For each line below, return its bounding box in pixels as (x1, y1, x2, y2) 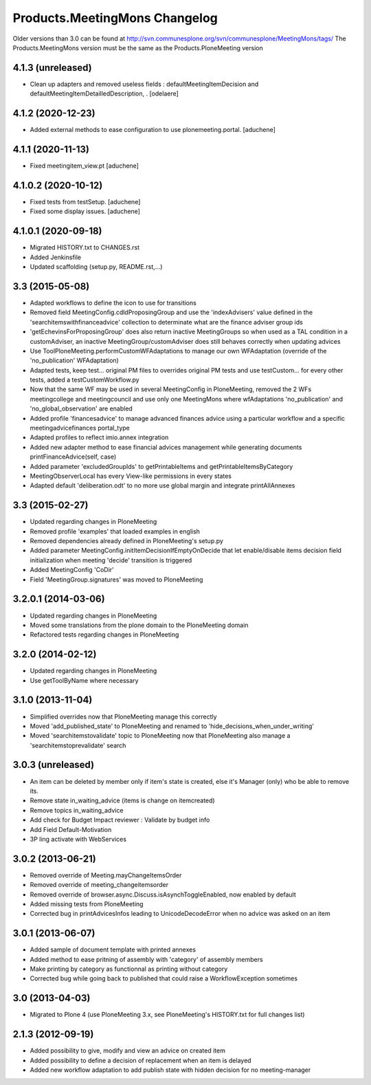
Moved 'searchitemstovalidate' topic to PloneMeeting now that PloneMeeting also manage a (30, 732, 291, 740)
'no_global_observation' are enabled (30, 404, 133, 413)
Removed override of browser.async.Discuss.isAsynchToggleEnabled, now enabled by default (30, 890, 296, 899)
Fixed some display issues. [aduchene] (30, 207, 141, 216)
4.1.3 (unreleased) (12, 62, 92, 74)
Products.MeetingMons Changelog (12, 10, 218, 25)
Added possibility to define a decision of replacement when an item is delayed (30, 1056, 251, 1064)
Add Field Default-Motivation (30, 825, 112, 833)
